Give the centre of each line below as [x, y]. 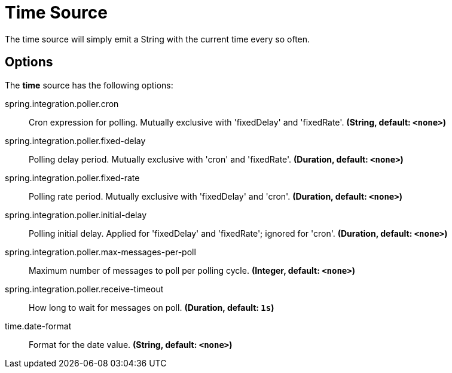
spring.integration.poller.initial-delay [76, 215]
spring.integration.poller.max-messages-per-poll [100, 252]
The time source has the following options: [89, 85]
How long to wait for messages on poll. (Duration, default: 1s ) [152, 307]
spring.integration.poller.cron [62, 103]
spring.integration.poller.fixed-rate [72, 178]
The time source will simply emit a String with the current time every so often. [158, 39]
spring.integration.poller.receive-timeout [84, 289]
